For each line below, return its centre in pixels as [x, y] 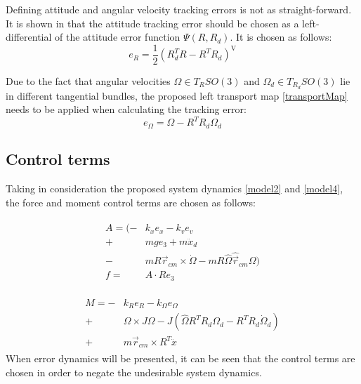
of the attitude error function [118, 37]
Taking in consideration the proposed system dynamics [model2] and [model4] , [175, 188]
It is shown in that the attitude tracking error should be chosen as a [152, 23]
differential [29, 37]
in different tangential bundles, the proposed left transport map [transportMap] [177, 95]
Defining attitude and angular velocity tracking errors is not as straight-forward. [179, 9]
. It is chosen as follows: [281, 37]
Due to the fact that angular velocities [88, 80]
